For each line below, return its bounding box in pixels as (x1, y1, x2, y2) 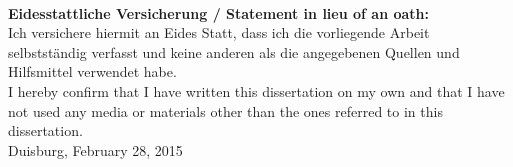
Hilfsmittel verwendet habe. (8, 61, 177, 82)
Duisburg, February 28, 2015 (8, 139, 183, 160)
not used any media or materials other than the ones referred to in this (8, 100, 443, 121)
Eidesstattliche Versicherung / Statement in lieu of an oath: (8, 2, 430, 23)
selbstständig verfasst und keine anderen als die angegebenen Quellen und (8, 41, 460, 62)
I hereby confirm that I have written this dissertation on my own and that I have (8, 80, 505, 101)
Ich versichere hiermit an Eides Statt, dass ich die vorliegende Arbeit (8, 22, 430, 43)
